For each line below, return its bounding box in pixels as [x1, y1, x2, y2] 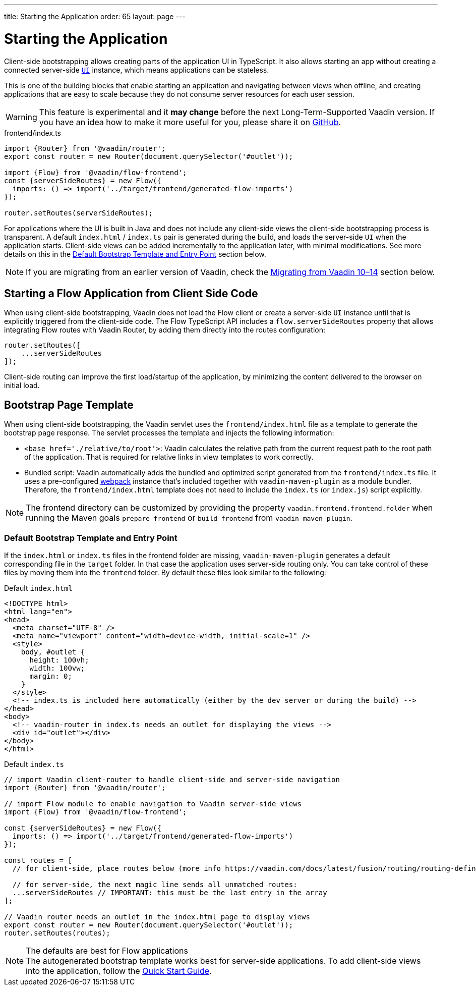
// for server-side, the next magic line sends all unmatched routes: [12, 880, 297, 889]
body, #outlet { [21, 647, 85, 656]
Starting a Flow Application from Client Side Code [4, 287, 258, 300]
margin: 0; [29, 672, 72, 680]
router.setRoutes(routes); [4, 928, 110, 937]
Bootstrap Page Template [4, 398, 134, 411]
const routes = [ [4, 856, 72, 864]
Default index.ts [4, 759, 64, 768]
